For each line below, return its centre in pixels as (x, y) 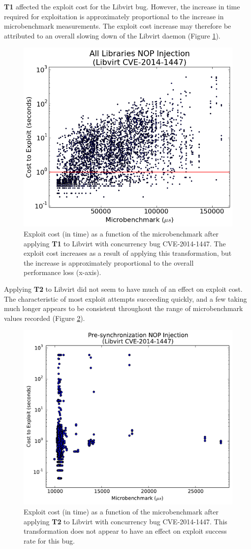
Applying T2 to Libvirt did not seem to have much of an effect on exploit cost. (123, 289)
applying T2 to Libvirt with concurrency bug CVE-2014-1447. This (125, 521)
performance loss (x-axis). (63, 272)
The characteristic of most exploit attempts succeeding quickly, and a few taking (125, 298)
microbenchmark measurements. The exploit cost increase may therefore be (118, 26)
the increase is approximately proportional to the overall (109, 262)
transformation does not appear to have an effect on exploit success (125, 531)
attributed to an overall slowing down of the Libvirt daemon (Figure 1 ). (112, 35)
